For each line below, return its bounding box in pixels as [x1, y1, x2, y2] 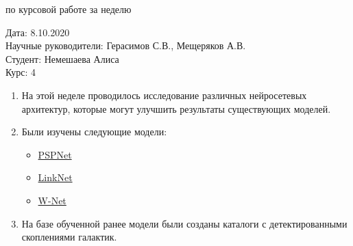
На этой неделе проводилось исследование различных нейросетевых [21, 87, 307, 102]
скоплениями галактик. [21, 230, 117, 244]
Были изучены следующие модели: [21, 124, 167, 139]
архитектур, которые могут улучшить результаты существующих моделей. [21, 101, 331, 115]
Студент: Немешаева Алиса [5, 51, 119, 66]
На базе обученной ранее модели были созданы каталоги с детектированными [21, 216, 348, 230]
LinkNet [38, 170, 73, 184]
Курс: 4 [5, 65, 36, 79]
